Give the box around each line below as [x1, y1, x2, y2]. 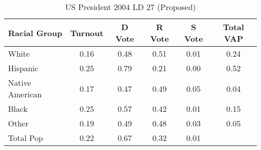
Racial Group [8, 27, 62, 39]
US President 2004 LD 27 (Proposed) [65, 1, 196, 13]
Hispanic [8, 62, 39, 74]
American [8, 88, 42, 100]
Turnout [70, 27, 103, 39]
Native [8, 77, 31, 88]
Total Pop [8, 132, 43, 143]
